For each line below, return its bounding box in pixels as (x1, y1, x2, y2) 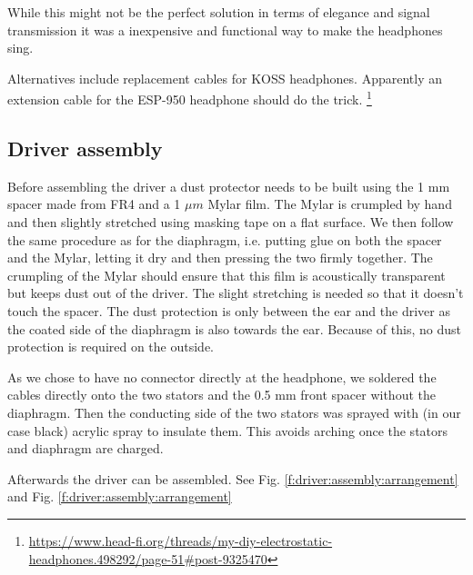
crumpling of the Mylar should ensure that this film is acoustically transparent (7, 265, 446, 284)
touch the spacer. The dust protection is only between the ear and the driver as (7, 301, 450, 320)
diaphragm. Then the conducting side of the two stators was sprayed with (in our (7, 402, 461, 421)
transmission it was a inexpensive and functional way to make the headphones (7, 20, 443, 39)
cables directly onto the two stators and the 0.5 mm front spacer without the (7, 385, 436, 404)
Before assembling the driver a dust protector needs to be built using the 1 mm (7, 176, 450, 195)
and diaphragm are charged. (7, 439, 164, 458)
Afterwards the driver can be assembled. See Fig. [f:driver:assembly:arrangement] (7, 469, 458, 488)
